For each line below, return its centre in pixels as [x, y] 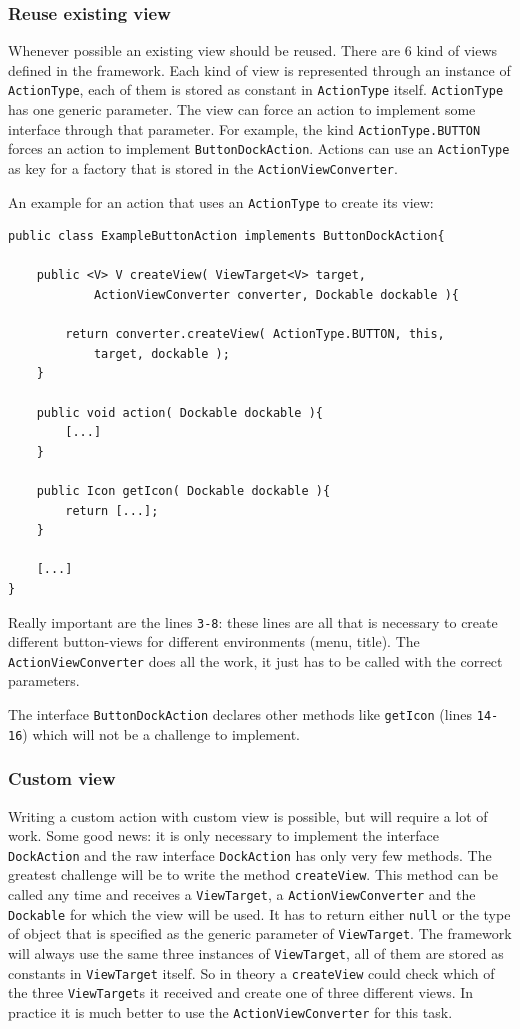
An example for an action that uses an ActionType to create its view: [221, 201]
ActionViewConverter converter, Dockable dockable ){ [276, 295]
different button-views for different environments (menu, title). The [214, 641]
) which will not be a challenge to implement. [161, 733]
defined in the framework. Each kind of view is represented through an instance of [259, 69]
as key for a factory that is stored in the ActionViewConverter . [203, 167]
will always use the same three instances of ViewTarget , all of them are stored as [256, 953]
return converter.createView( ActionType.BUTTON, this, [255, 334]
